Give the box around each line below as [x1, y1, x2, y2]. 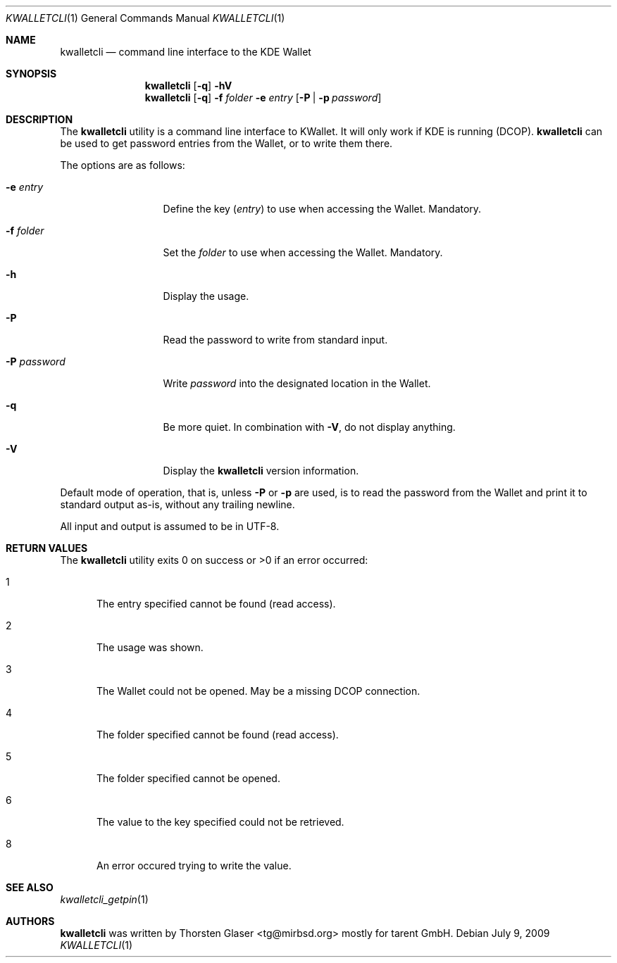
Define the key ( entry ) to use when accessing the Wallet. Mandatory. [163, 203, 482, 215]
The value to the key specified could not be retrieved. [96, 816, 344, 828]
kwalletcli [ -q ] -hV [144, 80, 232, 92]
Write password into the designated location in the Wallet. [163, 377, 431, 389]
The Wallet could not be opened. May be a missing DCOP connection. [96, 685, 420, 697]
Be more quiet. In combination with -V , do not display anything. [163, 421, 456, 433]
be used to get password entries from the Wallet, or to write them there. [60, 137, 393, 149]
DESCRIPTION [6, 113, 73, 125]
